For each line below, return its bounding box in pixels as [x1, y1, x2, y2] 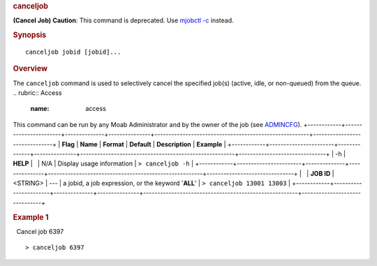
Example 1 [13, 212, 49, 222]
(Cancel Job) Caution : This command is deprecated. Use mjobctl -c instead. [13, 16, 234, 24]
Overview [13, 64, 48, 73]
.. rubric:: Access [13, 88, 62, 97]
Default [129, 140, 151, 148]
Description [156, 140, 192, 148]
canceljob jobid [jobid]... [25, 47, 121, 56]
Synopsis [13, 30, 47, 40]
